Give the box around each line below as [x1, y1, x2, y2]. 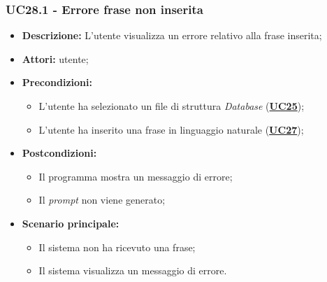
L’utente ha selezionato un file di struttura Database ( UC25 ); [38, 99, 305, 113]
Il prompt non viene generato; [38, 192, 166, 207]
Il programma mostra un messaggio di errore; [38, 169, 233, 183]
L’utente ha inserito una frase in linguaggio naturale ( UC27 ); [38, 122, 304, 136]
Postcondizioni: [22, 146, 97, 160]
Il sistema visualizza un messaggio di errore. [38, 263, 227, 278]
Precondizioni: [22, 75, 92, 90]
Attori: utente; [22, 51, 89, 66]
